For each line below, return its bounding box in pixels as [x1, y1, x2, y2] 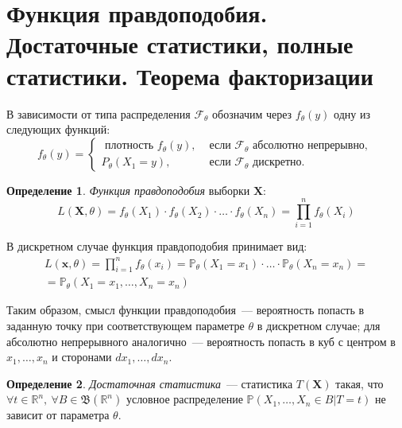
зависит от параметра [6, 407, 110, 423]
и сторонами [52, 348, 112, 365]
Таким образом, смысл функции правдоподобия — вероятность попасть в [6, 302, 365, 318]
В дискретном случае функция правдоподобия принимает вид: [6, 238, 307, 255]
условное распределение [126, 391, 243, 407]
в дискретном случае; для [257, 317, 381, 333]
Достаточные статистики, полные [6, 28, 354, 60]
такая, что [335, 375, 384, 391]
